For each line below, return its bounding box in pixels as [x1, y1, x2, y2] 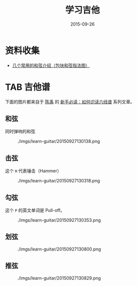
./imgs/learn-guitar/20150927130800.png [17, 246, 102, 252]
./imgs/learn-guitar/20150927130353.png [17, 217, 101, 223]
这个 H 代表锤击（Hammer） [5, 168, 62, 174]
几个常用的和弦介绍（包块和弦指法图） [12, 62, 90, 68]
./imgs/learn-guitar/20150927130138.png [17, 139, 100, 144]
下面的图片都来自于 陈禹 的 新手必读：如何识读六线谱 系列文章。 [5, 99, 135, 105]
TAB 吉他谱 [5, 81, 51, 93]
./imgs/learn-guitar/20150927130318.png [17, 178, 100, 184]
